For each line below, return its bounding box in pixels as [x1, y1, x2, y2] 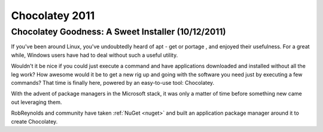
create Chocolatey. [11, 118, 58, 125]
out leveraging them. [11, 99, 62, 106]
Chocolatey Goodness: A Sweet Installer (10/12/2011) [11, 26, 227, 37]
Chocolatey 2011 [11, 9, 95, 22]
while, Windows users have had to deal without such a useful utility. [11, 51, 178, 59]
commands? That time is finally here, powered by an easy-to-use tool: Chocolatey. [11, 79, 215, 86]
